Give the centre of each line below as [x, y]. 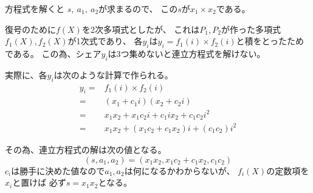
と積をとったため [270, 41]
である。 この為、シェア [53, 53]
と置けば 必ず [39, 182]
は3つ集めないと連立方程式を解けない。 [187, 53]
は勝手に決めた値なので [58, 170]
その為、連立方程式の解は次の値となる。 [86, 149]
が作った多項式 [251, 29]
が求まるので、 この [138, 8]
